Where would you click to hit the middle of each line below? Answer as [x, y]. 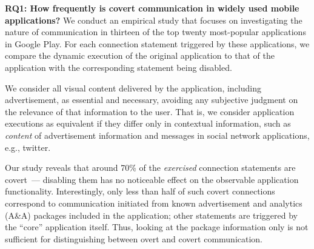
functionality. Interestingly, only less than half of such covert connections [140, 191]
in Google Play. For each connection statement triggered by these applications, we [157, 43]
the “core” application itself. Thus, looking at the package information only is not [157, 227]
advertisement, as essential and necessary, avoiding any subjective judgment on [152, 100]
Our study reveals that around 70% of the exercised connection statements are [150, 168]
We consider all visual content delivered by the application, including [133, 88]
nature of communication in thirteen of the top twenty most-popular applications [155, 32]
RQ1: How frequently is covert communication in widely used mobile [152, 8]
